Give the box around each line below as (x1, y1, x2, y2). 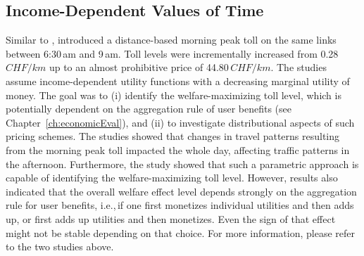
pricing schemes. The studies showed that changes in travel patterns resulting (6, 129, 340, 143)
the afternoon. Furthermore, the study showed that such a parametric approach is (6, 156, 359, 171)
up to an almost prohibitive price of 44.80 (49, 60, 229, 75)
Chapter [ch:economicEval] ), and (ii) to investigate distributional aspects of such (6, 115, 355, 129)
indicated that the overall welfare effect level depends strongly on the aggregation (6, 184, 357, 198)
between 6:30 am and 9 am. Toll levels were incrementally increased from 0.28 (6, 46, 339, 60)
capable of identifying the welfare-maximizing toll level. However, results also (6, 170, 338, 185)
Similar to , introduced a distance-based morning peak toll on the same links (6, 32, 337, 47)
